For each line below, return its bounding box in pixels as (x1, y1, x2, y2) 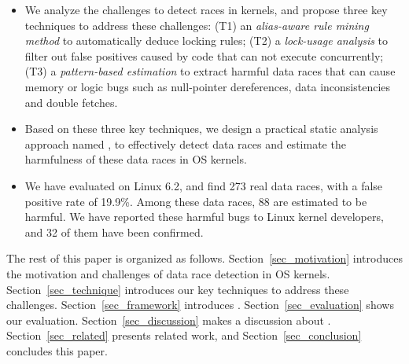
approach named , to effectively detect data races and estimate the (24, 135, 346, 152)
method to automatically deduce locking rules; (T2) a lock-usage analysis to (24, 32, 389, 49)
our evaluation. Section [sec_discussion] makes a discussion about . (6, 311, 331, 328)
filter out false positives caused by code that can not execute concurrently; (24, 47, 384, 64)
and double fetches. (24, 94, 118, 110)
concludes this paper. (6, 342, 108, 358)
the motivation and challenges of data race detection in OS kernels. (6, 265, 330, 281)
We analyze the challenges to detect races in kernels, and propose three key (24, 2, 388, 17)
